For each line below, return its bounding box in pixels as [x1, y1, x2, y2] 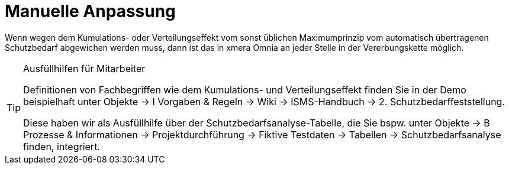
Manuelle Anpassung [5, 1, 176, 21]
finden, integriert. [23, 140, 100, 152]
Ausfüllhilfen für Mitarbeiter [23, 62, 146, 74]
